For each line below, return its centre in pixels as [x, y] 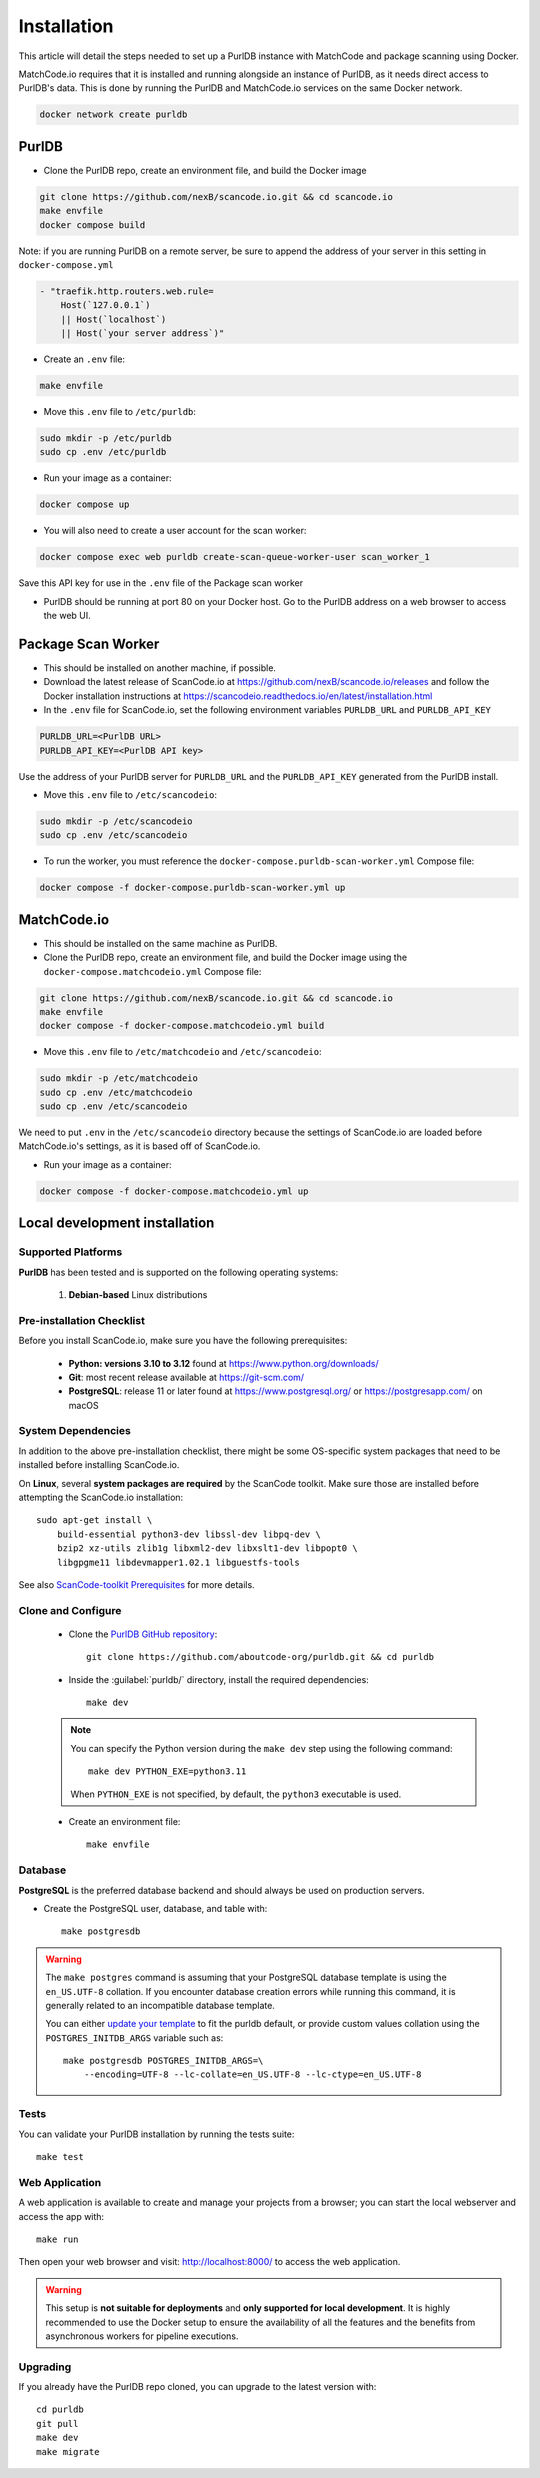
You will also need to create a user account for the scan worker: [175, 531]
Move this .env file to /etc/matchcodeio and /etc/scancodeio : [182, 1052]
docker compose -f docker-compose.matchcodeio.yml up [174, 1191]
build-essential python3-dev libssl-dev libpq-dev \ [189, 1534]
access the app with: [61, 2216]
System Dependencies [75, 1431]
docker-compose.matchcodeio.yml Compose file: [152, 971]
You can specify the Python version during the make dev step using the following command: [262, 1748]
